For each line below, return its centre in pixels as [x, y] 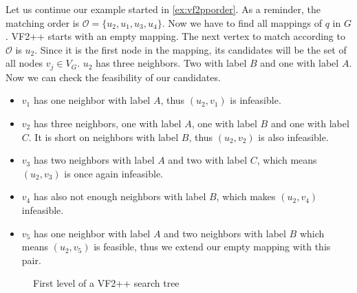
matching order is [43, 22]
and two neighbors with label [225, 233]
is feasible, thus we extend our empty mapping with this [212, 247]
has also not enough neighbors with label [120, 196]
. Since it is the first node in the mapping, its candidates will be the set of [191, 49]
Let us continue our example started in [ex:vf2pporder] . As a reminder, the [163, 9]
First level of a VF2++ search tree [106, 283]
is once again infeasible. [114, 173]
